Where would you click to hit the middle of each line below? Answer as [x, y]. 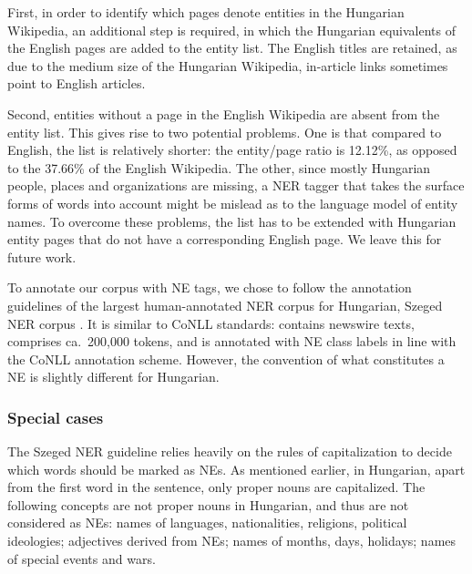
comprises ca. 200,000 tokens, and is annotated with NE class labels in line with [232, 341]
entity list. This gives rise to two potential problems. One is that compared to [225, 132]
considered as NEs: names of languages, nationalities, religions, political [207, 523]
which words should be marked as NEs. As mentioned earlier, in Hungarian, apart [236, 469]
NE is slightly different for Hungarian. [113, 377]
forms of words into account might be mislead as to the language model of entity [233, 203]
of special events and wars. [82, 558]
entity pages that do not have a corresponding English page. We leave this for [225, 239]
